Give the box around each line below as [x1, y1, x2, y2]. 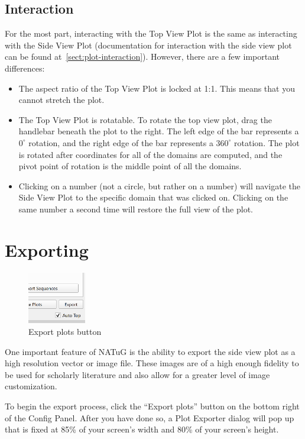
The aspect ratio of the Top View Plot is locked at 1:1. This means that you [18, 82, 295, 94]
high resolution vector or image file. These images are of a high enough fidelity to [5, 357, 299, 369]
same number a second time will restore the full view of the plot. [18, 202, 253, 215]
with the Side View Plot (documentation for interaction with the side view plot [5, 38, 292, 51]
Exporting [5, 237, 89, 262]
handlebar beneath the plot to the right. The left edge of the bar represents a [18, 125, 299, 137]
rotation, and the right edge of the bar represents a [28, 136, 213, 149]
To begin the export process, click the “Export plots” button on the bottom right [5, 399, 300, 412]
